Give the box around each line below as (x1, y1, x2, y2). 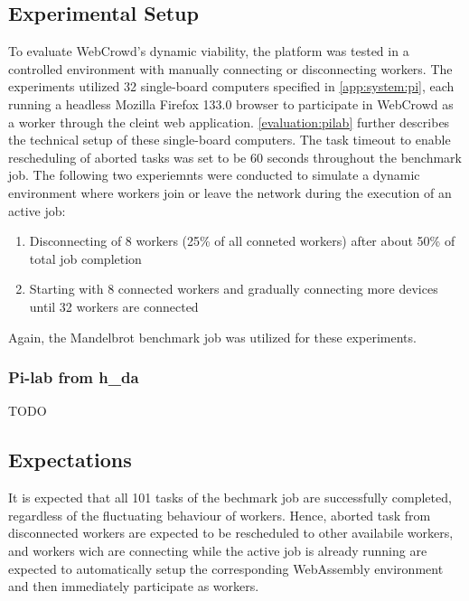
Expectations (8, 446, 132, 474)
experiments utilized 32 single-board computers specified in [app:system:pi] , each (8, 77, 455, 96)
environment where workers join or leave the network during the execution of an (8, 183, 452, 202)
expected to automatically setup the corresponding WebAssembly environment (8, 559, 444, 578)
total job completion (29, 249, 142, 268)
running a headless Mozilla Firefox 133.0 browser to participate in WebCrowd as (8, 94, 454, 113)
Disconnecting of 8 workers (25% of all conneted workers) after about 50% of (29, 231, 455, 250)
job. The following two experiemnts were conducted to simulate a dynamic (8, 165, 420, 184)
